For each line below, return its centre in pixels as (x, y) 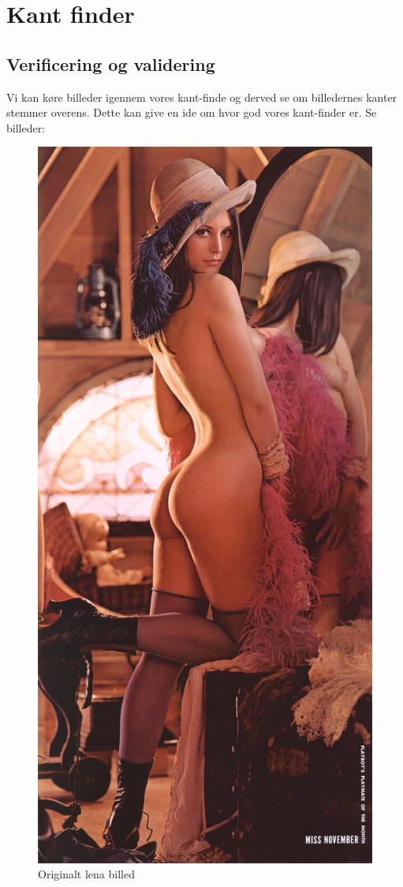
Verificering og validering (111, 63)
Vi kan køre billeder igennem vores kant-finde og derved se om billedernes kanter (202, 97)
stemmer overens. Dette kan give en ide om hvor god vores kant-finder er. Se (192, 112)
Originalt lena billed (86, 874)
